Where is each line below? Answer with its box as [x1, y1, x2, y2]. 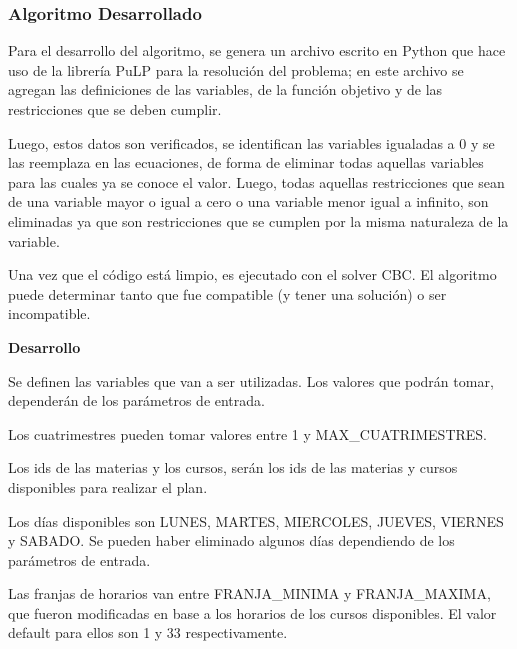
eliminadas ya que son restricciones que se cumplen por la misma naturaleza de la [8, 210, 509, 231]
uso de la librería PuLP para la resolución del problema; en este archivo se [8, 59, 464, 80]
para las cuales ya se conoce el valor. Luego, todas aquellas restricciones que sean [8, 171, 505, 192]
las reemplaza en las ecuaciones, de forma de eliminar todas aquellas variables [8, 152, 484, 173]
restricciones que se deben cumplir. [8, 99, 222, 119]
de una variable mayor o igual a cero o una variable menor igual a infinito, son [8, 191, 489, 212]
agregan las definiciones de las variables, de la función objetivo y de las [8, 79, 443, 100]
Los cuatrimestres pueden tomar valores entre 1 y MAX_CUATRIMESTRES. [8, 423, 488, 444]
